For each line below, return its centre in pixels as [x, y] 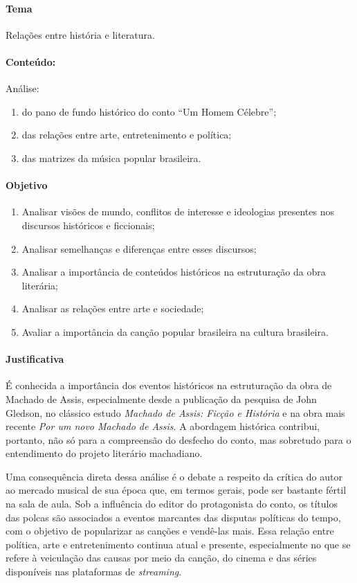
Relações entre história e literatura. [80, 34]
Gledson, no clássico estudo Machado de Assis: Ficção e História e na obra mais [175, 412]
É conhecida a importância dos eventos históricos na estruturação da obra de [169, 385]
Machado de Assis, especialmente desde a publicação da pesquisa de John [161, 398]
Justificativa [35, 359]
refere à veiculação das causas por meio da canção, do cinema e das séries [161, 558]
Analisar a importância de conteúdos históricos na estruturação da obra [174, 272]
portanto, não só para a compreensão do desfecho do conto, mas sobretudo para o [178, 439]
